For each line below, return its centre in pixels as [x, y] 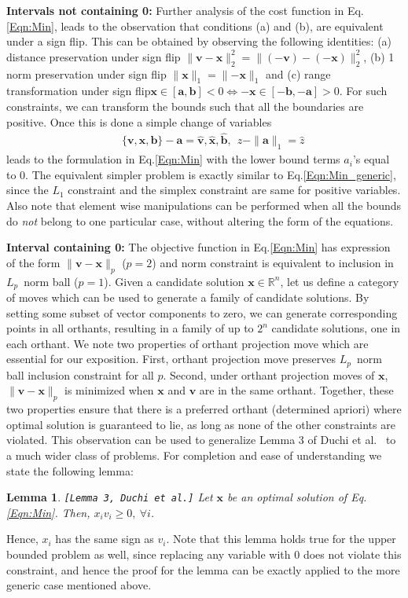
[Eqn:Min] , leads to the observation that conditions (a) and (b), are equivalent [195, 26]
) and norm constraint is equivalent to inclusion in [273, 262]
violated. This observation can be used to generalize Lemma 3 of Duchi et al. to [201, 440]
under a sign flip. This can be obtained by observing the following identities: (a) [199, 41]
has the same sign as [105, 539]
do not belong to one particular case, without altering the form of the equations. [200, 220]
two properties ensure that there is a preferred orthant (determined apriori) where [204, 409]
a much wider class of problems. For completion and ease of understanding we [194, 455]
